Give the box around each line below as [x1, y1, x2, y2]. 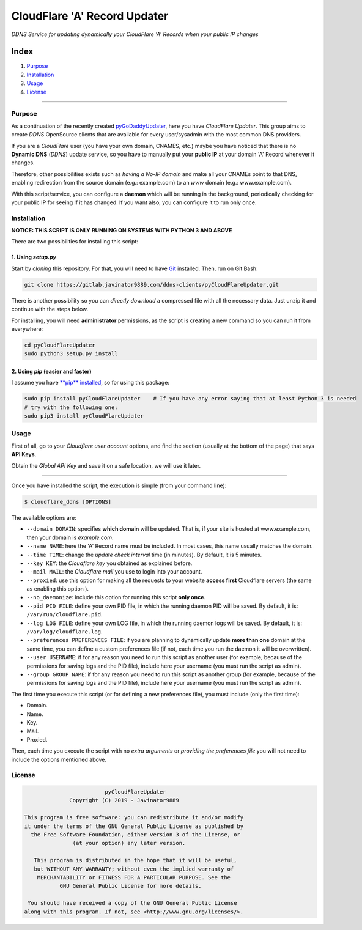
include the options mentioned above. [11, 756, 107, 763]
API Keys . [11, 451, 37, 458]
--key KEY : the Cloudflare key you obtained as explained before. [26, 559, 193, 567]
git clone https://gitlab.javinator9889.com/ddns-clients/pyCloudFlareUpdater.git [24, 281, 279, 288]
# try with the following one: [24, 404, 119, 411]
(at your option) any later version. [72, 840, 186, 847]
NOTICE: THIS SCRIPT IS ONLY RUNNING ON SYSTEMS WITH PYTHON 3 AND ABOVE [11, 227, 232, 234]
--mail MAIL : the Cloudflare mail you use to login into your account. [26, 568, 202, 575]
